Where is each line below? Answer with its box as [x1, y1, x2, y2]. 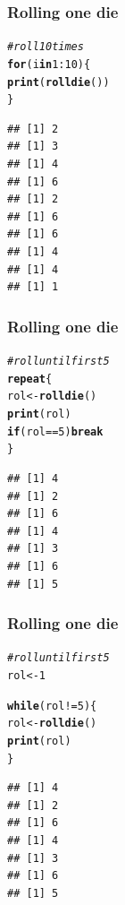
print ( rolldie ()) [7, 75, 110, 89]
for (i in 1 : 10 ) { [7, 57, 91, 71]
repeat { [7, 372, 53, 385]
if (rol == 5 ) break [7, 425, 104, 438]
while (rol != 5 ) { [7, 699, 97, 712]
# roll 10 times [7, 40, 84, 54]
